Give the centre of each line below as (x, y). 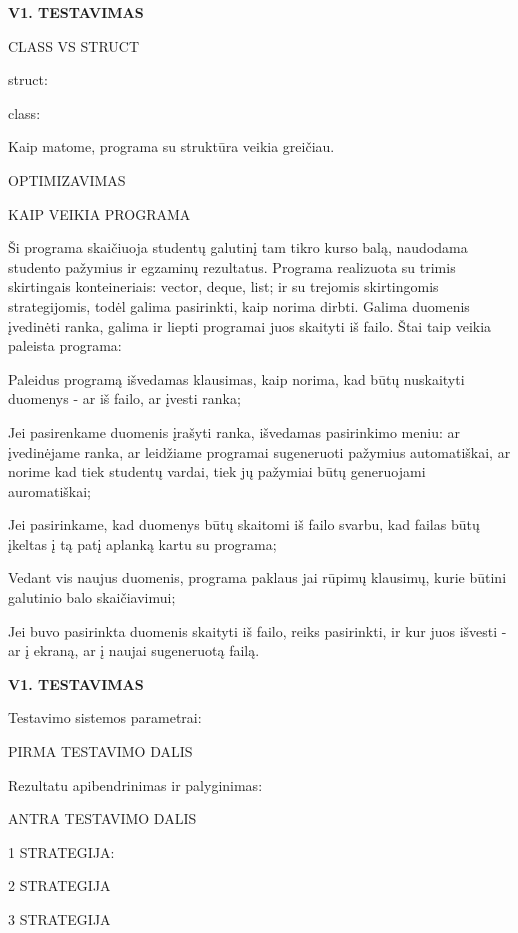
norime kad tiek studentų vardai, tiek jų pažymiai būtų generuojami (217, 471)
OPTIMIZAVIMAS (67, 179)
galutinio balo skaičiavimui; (92, 597)
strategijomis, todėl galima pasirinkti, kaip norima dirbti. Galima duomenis (239, 305)
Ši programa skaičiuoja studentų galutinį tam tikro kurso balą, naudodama (238, 247)
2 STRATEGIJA (59, 885)
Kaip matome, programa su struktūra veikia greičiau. (171, 146)
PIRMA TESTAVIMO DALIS (100, 751)
